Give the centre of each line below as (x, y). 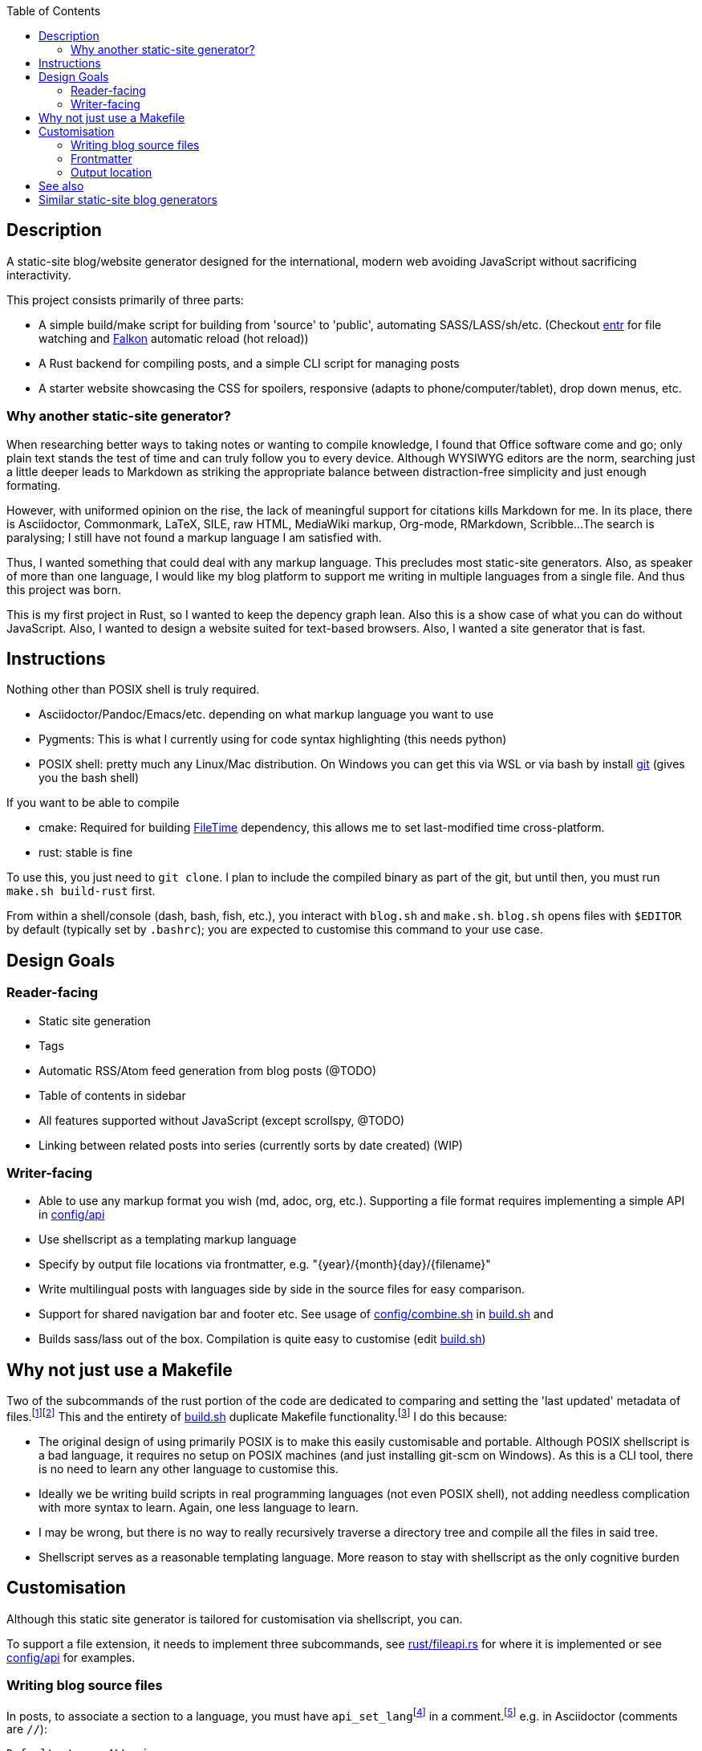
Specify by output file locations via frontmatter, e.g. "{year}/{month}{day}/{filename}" (265, 1264)
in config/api (72, 1215)
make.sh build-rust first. (81, 891)
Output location (112, 172)
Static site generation (95, 1020)
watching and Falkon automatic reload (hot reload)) (174, 338)
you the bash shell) (89, 778)
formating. (34, 485)
